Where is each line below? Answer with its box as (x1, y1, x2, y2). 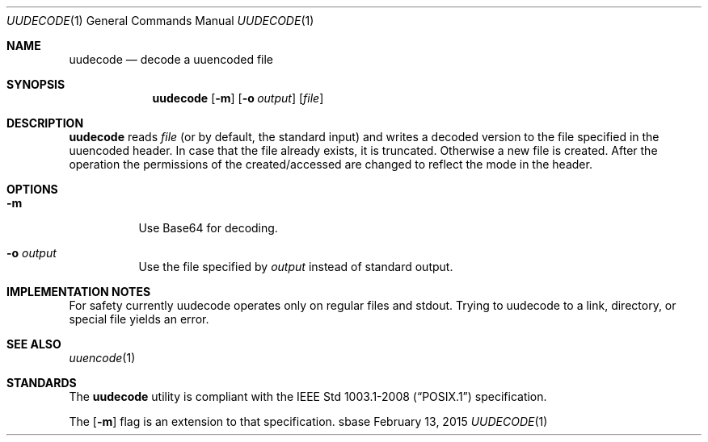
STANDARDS (6, 376, 77, 390)
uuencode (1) (69, 351, 136, 365)
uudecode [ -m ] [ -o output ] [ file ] (152, 91, 324, 105)
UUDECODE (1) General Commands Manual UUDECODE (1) (6, 14, 314, 27)
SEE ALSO (6, 337, 61, 351)
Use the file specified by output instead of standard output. (138, 260, 453, 273)
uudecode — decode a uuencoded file (69, 52, 274, 66)
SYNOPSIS (6, 77, 65, 91)
